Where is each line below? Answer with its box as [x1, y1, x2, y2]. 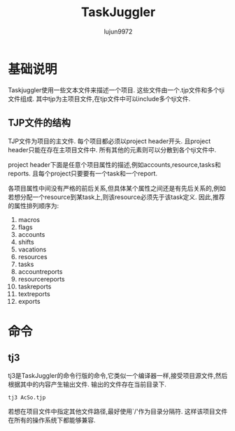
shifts [17, 238, 34, 246]
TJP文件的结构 [8, 117, 71, 129]
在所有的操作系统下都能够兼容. [8, 416, 97, 425]
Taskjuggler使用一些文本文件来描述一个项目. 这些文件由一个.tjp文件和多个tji [8, 85, 225, 94]
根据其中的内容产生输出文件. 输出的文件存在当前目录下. [8, 380, 167, 388]
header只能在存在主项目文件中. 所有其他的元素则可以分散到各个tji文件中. [8, 145, 216, 154]
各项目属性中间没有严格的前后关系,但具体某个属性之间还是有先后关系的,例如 [8, 184, 227, 192]
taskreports [17, 282, 52, 291]
